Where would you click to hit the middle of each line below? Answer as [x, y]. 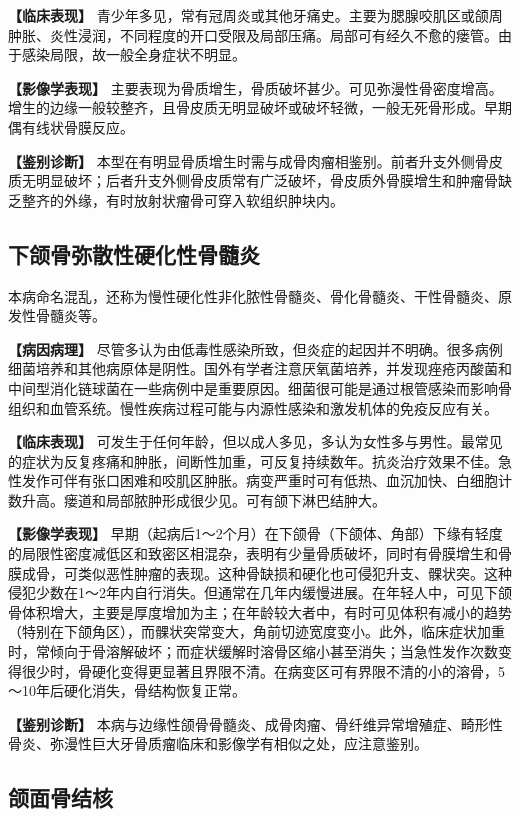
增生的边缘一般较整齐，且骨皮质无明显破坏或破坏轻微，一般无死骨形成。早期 [260, 107]
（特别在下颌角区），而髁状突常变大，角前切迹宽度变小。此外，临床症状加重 [256, 631]
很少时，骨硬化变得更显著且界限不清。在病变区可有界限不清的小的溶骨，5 [263, 670]
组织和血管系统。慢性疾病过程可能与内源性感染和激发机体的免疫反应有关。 [253, 407]
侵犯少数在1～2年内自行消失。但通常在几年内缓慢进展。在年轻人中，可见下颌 [260, 592]
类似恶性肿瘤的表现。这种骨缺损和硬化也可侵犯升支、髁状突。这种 [294, 572]
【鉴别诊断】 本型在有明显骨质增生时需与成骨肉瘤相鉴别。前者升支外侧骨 [248, 160]
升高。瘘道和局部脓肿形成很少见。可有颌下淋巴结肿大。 [203, 499]
